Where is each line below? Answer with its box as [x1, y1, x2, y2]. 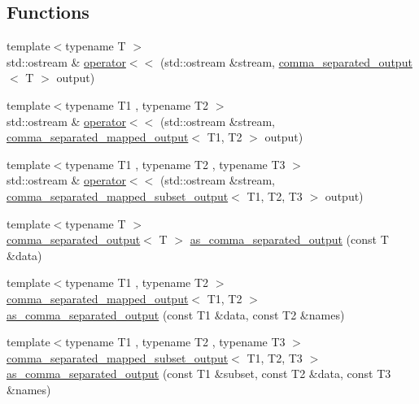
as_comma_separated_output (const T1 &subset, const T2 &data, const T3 [7, 365, 391, 382]
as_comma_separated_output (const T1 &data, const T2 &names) [7, 306, 345, 323]
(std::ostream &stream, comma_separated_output [159, 53, 412, 70]
